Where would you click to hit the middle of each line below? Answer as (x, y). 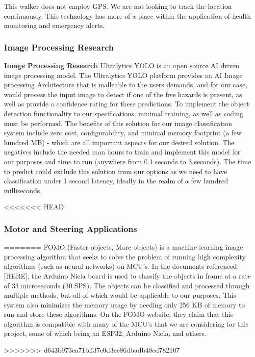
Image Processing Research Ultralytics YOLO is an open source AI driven (122, 65)
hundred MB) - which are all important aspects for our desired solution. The (119, 142)
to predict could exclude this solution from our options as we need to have (115, 171)
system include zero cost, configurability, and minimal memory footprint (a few (123, 133)
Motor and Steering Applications (71, 228)
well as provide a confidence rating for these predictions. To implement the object (127, 104)
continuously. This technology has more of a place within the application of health (127, 15)
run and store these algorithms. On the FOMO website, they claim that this (118, 314)
